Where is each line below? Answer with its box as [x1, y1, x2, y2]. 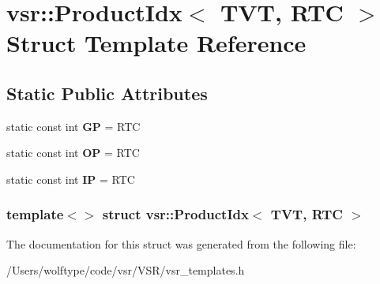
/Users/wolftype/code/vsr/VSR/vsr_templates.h [6, 262, 245, 278]
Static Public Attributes [6, 80, 208, 105]
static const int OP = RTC [6, 144, 140, 161]
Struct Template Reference [6, 27, 307, 59]
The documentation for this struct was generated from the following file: [6, 235, 356, 252]
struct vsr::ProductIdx [102, 204, 249, 224]
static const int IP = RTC [6, 170, 135, 187]
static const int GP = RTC [6, 118, 141, 134]
